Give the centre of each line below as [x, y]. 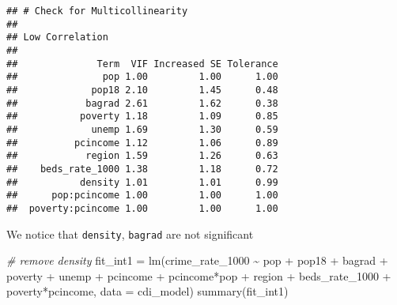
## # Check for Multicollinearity [97, 11]
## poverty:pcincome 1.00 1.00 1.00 [142, 208]
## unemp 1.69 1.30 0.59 [142, 129]
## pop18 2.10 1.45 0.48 [142, 90]
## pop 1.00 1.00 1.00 [142, 77]
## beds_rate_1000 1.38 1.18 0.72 [142, 169]
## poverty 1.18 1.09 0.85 [142, 117]
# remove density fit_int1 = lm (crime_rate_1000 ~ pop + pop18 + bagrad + [197, 260]
